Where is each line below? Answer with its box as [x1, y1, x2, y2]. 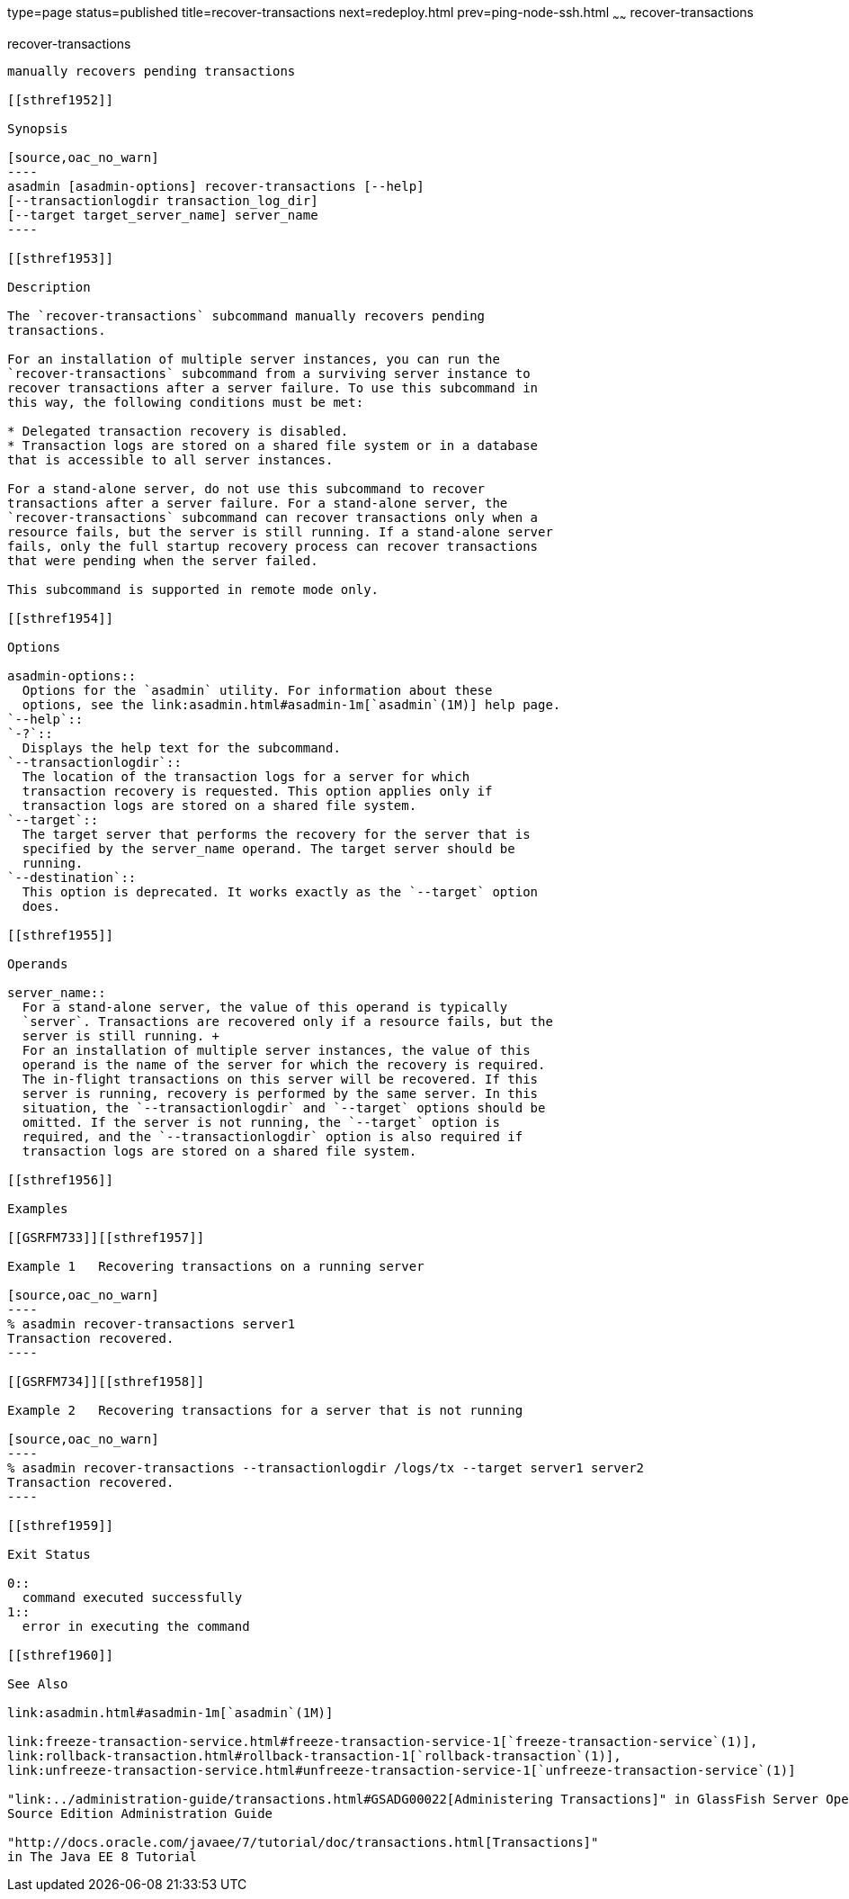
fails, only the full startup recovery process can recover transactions [7, 538, 539, 553]
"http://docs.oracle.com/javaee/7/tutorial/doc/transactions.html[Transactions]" [7, 1834, 599, 1849]
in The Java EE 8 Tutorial [7, 1849, 197, 1864]
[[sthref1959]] [7, 1517, 114, 1533]
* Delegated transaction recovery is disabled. [7, 423, 349, 438]
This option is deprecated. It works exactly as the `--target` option [22, 884, 539, 899]
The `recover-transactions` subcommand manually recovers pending [7, 308, 486, 323]
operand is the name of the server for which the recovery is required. [22, 1057, 546, 1072]
